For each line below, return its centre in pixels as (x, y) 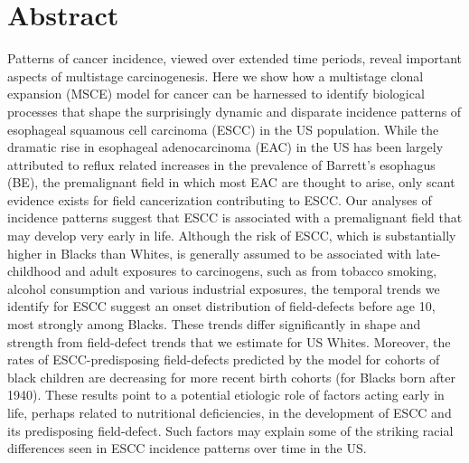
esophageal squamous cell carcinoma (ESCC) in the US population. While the (223, 129)
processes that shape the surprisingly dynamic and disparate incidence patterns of (234, 111)
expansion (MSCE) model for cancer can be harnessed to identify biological (216, 94)
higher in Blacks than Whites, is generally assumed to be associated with (210, 253)
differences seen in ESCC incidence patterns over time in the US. (187, 448)
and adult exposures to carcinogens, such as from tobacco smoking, (251, 271)
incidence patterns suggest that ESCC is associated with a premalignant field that (235, 217)
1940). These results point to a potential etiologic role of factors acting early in (226, 395)
